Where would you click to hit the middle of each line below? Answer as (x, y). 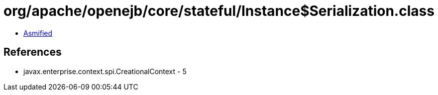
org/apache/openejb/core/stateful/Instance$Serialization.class (219, 11)
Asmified (38, 33)
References (33, 52)
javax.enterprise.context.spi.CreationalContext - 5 (105, 71)
